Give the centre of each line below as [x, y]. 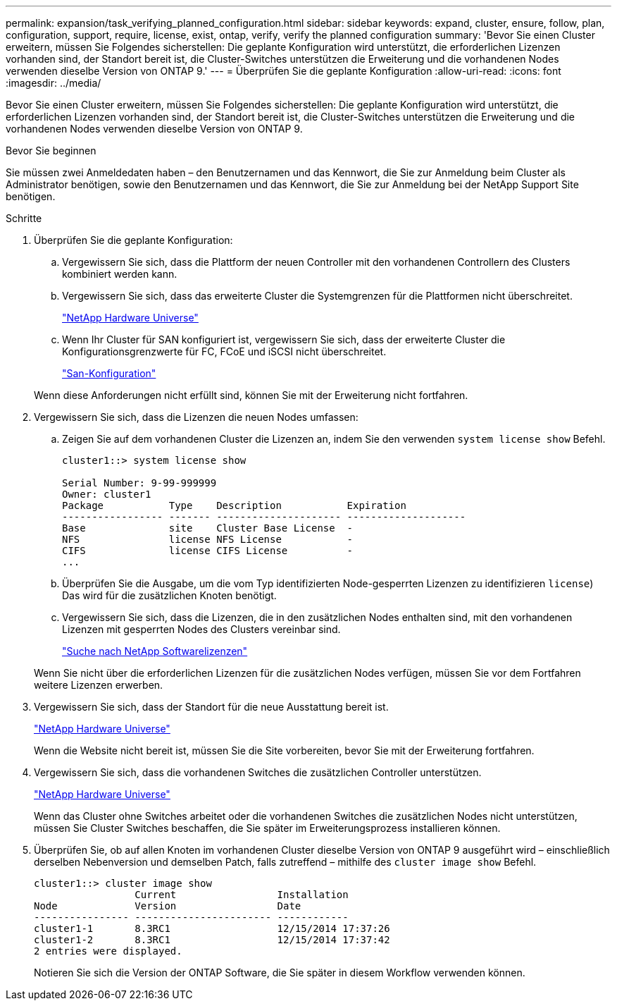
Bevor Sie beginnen [51, 151]
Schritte [24, 218]
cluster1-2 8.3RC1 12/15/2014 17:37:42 [212, 940]
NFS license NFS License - [208, 539]
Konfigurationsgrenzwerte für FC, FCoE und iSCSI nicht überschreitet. [224, 351]
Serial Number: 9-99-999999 [139, 483]
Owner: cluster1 [107, 494]
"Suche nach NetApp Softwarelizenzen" [155, 651]
